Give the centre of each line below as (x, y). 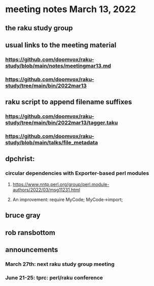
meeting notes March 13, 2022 (71, 9)
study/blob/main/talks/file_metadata (52, 142)
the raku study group (39, 28)
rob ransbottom (30, 233)
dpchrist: (20, 159)
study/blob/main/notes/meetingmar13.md (58, 66)
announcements (32, 249)
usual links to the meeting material (61, 45)
